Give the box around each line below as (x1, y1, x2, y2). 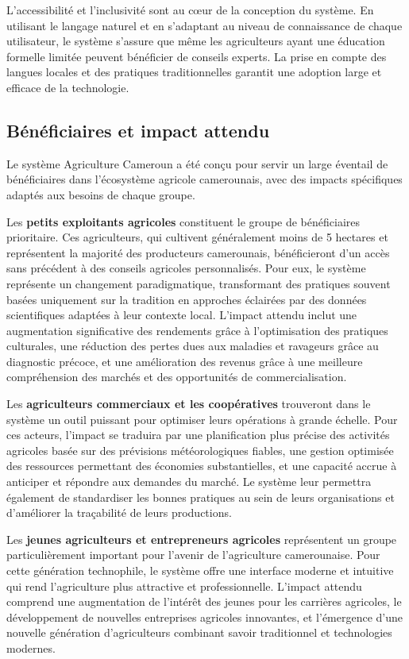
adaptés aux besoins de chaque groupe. (6, 186, 195, 202)
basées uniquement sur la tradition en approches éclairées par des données (6, 291, 367, 307)
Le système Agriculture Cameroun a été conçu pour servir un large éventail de (6, 155, 388, 171)
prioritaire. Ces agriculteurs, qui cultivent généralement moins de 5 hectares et (6, 229, 388, 245)
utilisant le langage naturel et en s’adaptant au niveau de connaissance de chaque (6, 17, 403, 33)
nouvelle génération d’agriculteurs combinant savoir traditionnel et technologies (6, 624, 392, 641)
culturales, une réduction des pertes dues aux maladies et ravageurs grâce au (6, 337, 379, 354)
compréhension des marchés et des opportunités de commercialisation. (6, 368, 347, 385)
